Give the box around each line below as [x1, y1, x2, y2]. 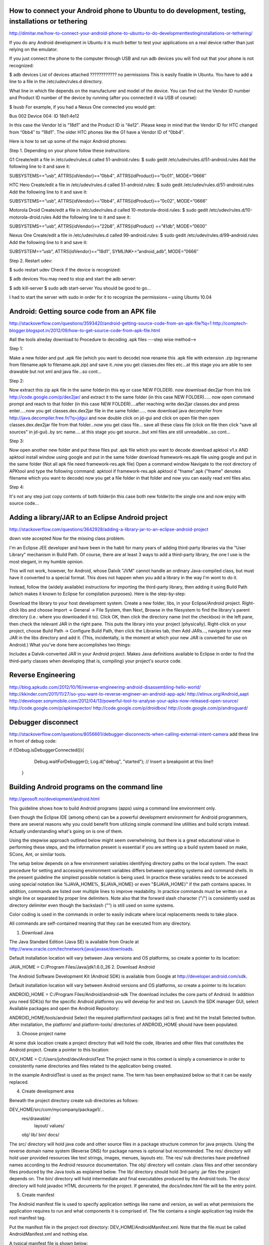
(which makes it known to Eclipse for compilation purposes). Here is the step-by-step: [9, 591, 186, 597]
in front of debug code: [9, 738, 57, 744]
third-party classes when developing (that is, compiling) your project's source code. [9, 658, 182, 664]
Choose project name [21, 1031, 66, 1037]
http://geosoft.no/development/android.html [9, 796, 100, 802]
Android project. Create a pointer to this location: [9, 1047, 110, 1053]
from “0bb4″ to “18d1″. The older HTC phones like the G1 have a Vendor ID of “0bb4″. [9, 129, 185, 135]
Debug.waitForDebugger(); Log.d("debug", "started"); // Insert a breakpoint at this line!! [34, 758, 214, 764]
